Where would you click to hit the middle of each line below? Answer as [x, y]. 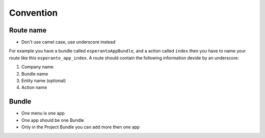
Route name [28, 30]
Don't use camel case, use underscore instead [68, 42]
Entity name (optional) [44, 81]
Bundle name [35, 74]
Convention [33, 13]
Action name [34, 87]
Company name [37, 67]
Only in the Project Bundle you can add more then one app [80, 127]
